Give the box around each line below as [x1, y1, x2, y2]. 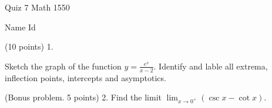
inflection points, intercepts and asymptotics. [5, 71, 166, 83]
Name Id [5, 20, 36, 33]
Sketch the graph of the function [5, 60, 122, 72]
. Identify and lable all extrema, [153, 60, 268, 72]
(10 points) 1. [5, 40, 53, 53]
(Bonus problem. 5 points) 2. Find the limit [5, 91, 162, 103]
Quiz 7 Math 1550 [5, 1, 70, 13]
